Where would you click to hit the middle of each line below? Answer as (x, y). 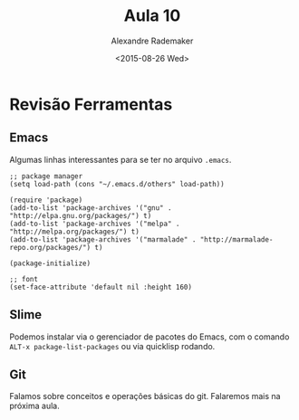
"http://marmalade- (236, 239)
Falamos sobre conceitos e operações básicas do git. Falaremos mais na (145, 396)
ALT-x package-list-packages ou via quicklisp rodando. (112, 346)
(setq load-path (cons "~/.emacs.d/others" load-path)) (117, 184)
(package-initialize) (50, 263)
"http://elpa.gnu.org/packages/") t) (81, 215)
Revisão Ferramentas (91, 104)
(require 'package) (46, 200)
